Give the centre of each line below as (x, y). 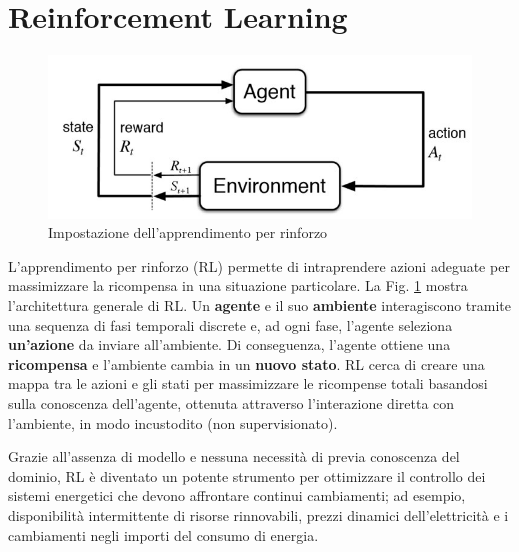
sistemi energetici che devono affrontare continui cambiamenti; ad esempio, (237, 495)
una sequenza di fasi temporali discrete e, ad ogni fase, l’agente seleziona (230, 324)
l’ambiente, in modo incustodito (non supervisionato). (173, 422)
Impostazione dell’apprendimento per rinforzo (188, 232)
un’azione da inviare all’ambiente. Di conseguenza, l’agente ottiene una (229, 344)
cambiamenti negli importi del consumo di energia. (163, 534)
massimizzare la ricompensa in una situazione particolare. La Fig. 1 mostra (238, 285)
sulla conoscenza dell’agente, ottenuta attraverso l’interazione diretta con (231, 403)
